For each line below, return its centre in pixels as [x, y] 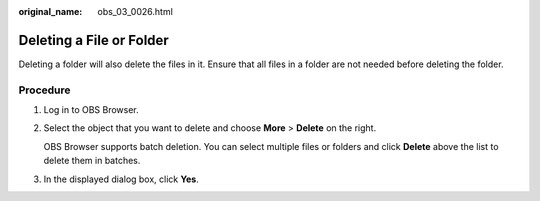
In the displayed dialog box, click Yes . [121, 179]
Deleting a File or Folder [93, 40]
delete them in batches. [92, 161]
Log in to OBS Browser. [91, 110]
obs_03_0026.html [135, 11]
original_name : [50, 11]
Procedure [44, 90]
